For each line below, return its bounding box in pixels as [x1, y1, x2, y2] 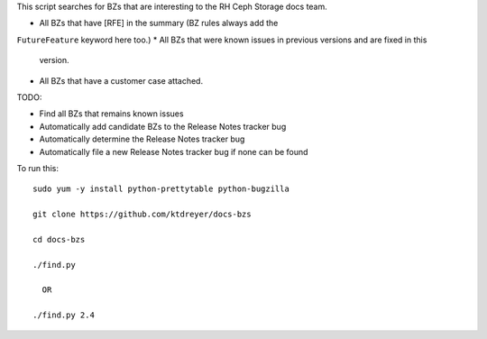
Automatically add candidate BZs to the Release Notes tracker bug [39, 121, 287, 132]
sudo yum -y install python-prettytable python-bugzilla [32, 184, 290, 194]
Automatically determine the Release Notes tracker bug [39, 133, 245, 144]
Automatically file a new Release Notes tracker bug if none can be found [39, 146, 308, 157]
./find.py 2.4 [32, 310, 95, 320]
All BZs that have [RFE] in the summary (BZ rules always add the [39, 18, 279, 29]
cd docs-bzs [32, 234, 86, 244]
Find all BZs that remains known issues [39, 108, 184, 119]
